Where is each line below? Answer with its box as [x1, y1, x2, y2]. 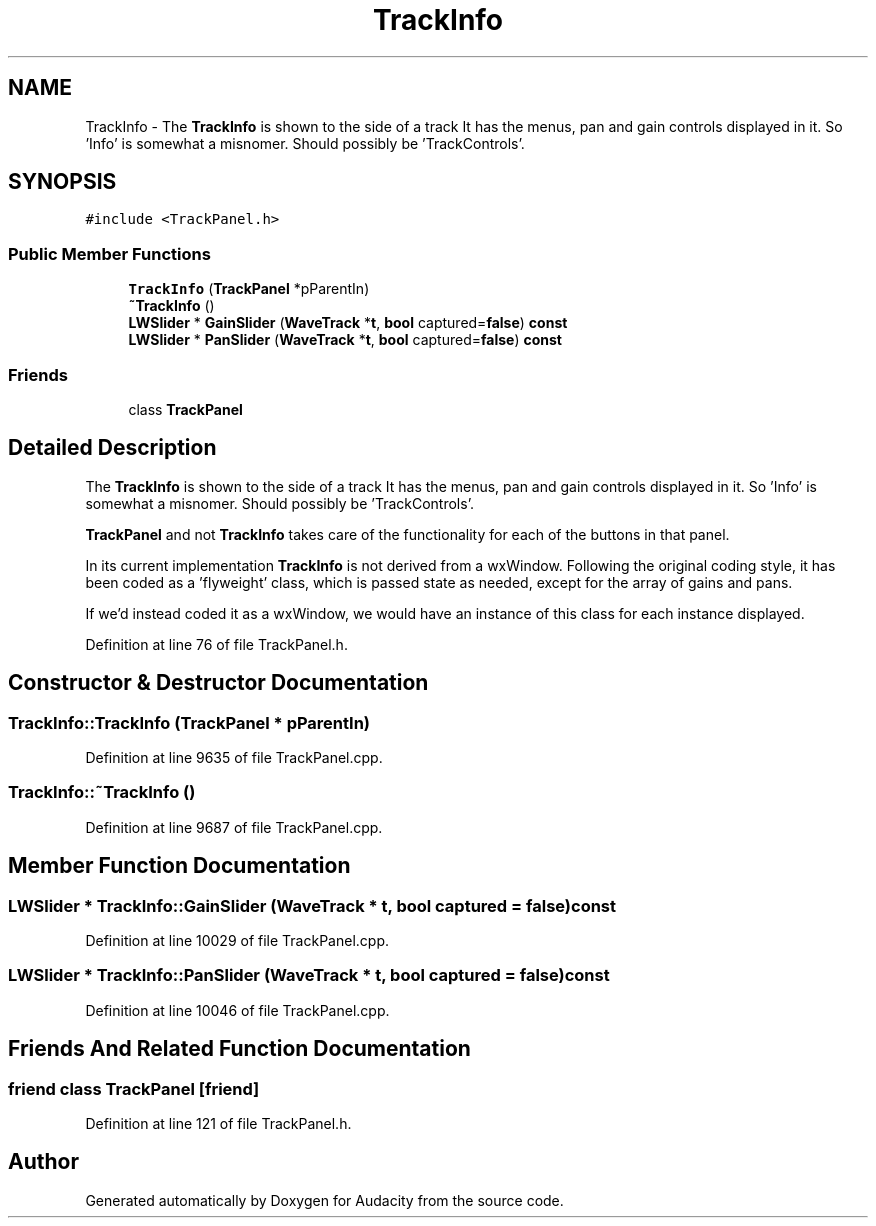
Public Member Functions [8, 243, 211, 264]
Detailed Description [8, 435, 217, 461]
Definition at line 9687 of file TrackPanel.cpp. [85, 818, 383, 836]
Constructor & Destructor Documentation [8, 670, 429, 696]
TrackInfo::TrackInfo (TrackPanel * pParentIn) [8, 712, 371, 733]
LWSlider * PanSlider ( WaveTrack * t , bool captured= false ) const [128, 331, 562, 349]
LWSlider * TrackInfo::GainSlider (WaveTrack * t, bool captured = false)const [8, 895, 617, 916]
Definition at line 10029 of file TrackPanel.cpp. [85, 931, 389, 949]
